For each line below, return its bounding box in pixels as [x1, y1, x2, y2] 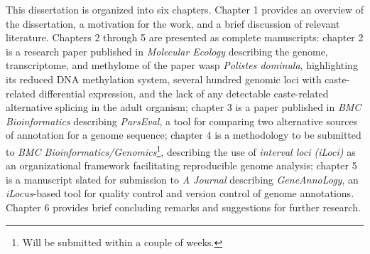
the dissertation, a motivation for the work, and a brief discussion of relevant [6, 16, 340, 31]
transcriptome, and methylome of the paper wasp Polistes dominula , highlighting [6, 58, 358, 73]
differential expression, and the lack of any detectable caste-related [38, 85, 329, 100]
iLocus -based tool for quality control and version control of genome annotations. [6, 186, 354, 201]
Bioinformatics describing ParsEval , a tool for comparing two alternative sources [6, 113, 358, 128]
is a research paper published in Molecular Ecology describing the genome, [6, 43, 328, 58]
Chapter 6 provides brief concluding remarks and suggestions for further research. [6, 199, 361, 214]
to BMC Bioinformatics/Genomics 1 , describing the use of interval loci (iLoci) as [6, 142, 356, 159]
